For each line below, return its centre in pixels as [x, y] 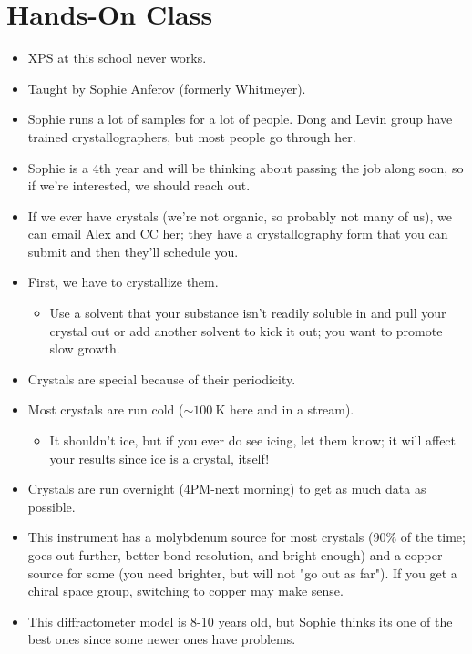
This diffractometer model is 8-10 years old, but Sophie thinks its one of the [240, 621]
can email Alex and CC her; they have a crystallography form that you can [238, 234]
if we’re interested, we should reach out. [139, 185]
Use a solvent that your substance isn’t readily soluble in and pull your [248, 313]
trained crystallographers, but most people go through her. [192, 136]
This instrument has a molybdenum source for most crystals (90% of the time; [246, 537]
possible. [51, 506]
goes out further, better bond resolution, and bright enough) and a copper [235, 555]
